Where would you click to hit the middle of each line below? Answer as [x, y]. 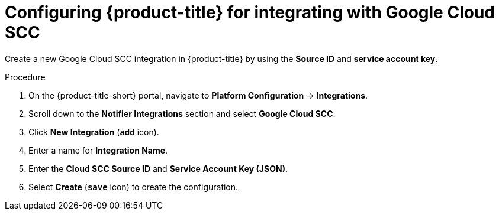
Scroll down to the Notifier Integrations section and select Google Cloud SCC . [182, 113]
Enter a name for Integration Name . [98, 150]
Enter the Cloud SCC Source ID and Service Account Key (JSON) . [158, 168]
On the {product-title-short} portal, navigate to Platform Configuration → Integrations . [198, 95]
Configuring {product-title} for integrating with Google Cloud [250, 12]
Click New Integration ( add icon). [94, 132]
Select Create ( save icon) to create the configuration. [133, 187]
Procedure [25, 77]
